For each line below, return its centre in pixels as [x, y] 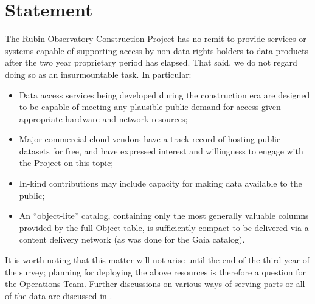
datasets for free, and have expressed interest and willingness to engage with [161, 150]
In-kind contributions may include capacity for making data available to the [161, 183]
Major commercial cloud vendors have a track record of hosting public [150, 139]
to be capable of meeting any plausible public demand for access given [150, 107]
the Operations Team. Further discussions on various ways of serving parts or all [155, 284]
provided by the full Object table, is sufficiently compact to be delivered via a [164, 227]
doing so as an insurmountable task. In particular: [98, 74]
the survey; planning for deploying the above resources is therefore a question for [155, 271]
